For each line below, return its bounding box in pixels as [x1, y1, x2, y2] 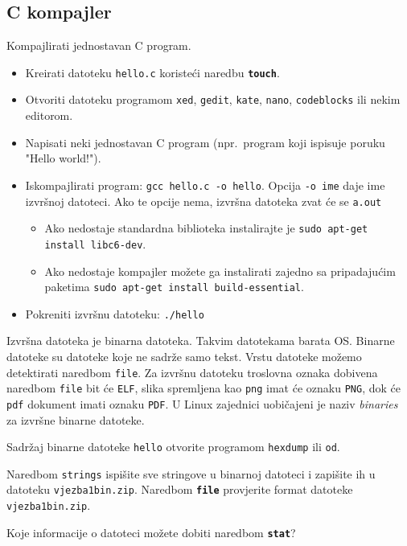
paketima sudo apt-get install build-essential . [44, 278, 304, 295]
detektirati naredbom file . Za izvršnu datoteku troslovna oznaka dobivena [6, 363, 378, 380]
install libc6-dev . [44, 235, 146, 252]
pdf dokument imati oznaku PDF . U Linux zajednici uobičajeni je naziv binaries [6, 395, 398, 412]
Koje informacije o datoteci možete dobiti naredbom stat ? [6, 523, 296, 540]
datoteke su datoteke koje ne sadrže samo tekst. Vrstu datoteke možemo [6, 348, 362, 365]
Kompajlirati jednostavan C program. [6, 37, 191, 54]
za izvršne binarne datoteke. [6, 411, 145, 428]
